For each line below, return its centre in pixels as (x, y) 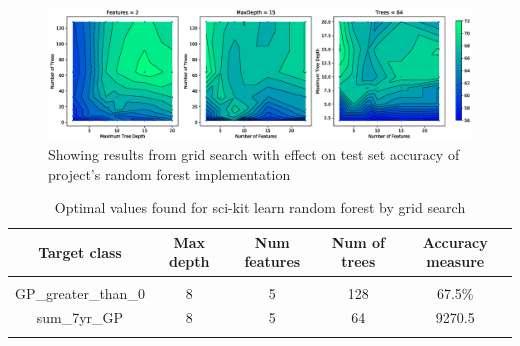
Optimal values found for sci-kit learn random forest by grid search (260, 207)
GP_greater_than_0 (80, 292)
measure (455, 261)
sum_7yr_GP (80, 317)
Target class (80, 251)
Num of (358, 241)
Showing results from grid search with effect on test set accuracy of (254, 154)
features (272, 261)
